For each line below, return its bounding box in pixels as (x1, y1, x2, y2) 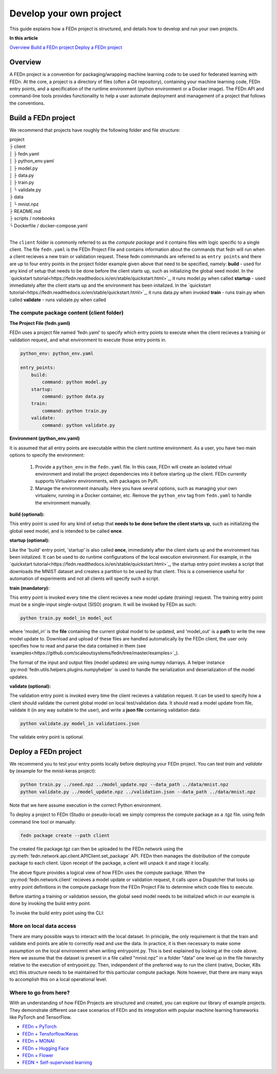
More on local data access (9, 923, 76, 930)
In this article (9, 35, 38, 41)
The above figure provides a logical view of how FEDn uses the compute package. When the (9, 869, 205, 875)
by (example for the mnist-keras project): (9, 768, 96, 774)
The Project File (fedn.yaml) (9, 320, 70, 326)
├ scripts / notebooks (9, 216, 55, 222)
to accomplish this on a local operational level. (9, 977, 107, 983)
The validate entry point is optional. (9, 734, 84, 740)
